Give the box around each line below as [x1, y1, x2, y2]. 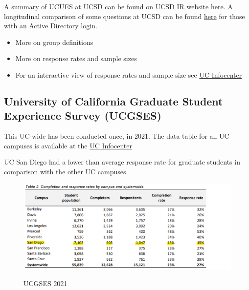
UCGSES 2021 [23, 278, 68, 288]
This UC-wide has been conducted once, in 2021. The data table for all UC [4, 131, 229, 141]
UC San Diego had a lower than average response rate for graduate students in [4, 157, 240, 167]
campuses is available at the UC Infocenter [4, 140, 132, 150]
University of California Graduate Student [4, 93, 223, 108]
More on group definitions [15, 37, 93, 47]
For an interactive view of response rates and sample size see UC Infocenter [15, 69, 242, 80]
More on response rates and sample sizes [15, 53, 137, 63]
